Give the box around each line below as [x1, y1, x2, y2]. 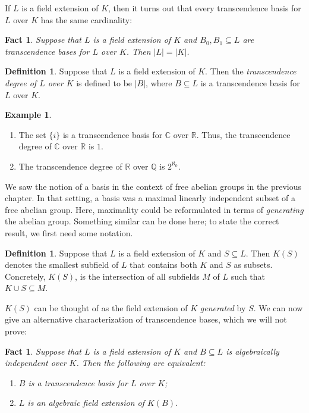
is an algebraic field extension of [27, 396, 145, 409]
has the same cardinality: [40, 13, 133, 26]
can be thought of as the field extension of [34, 301, 188, 314]
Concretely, [5, 270, 46, 282]
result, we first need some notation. [5, 226, 133, 239]
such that [231, 270, 266, 282]
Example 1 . [5, 108, 52, 121]
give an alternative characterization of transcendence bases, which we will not [5, 313, 287, 326]
